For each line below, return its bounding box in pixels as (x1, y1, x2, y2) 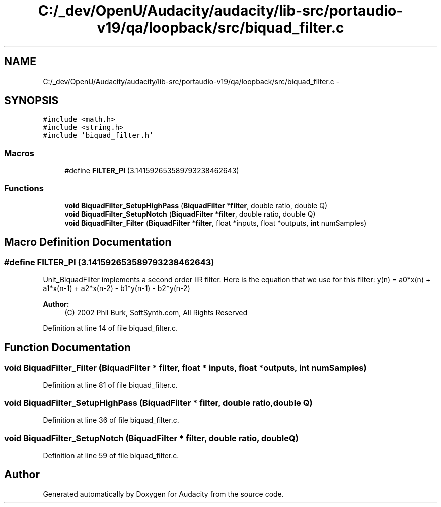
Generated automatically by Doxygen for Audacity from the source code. (43, 489, 284, 498)
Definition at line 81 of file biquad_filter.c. (43, 381, 178, 390)
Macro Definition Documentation (4, 236, 172, 249)
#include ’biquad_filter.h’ (43, 131, 154, 140)
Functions (4, 183, 44, 193)
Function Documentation (4, 341, 131, 354)
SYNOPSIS (4, 94, 59, 107)
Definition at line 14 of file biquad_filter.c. (43, 324, 178, 333)
